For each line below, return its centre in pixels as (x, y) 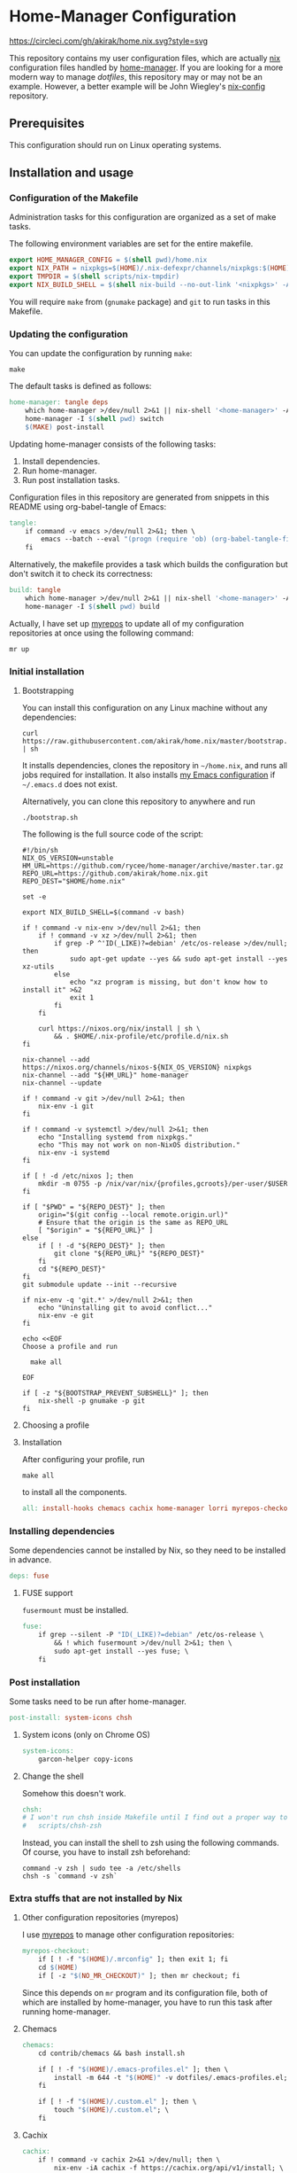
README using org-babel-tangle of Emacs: (88, 506)
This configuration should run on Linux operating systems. (115, 144)
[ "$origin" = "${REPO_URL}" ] (96, 1231)
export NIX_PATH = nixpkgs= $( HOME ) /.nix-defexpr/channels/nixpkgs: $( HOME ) (150, 269)
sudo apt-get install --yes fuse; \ (122, 1651)
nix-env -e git (66, 1316)
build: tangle (35, 590)
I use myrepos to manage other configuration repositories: (128, 1935)
